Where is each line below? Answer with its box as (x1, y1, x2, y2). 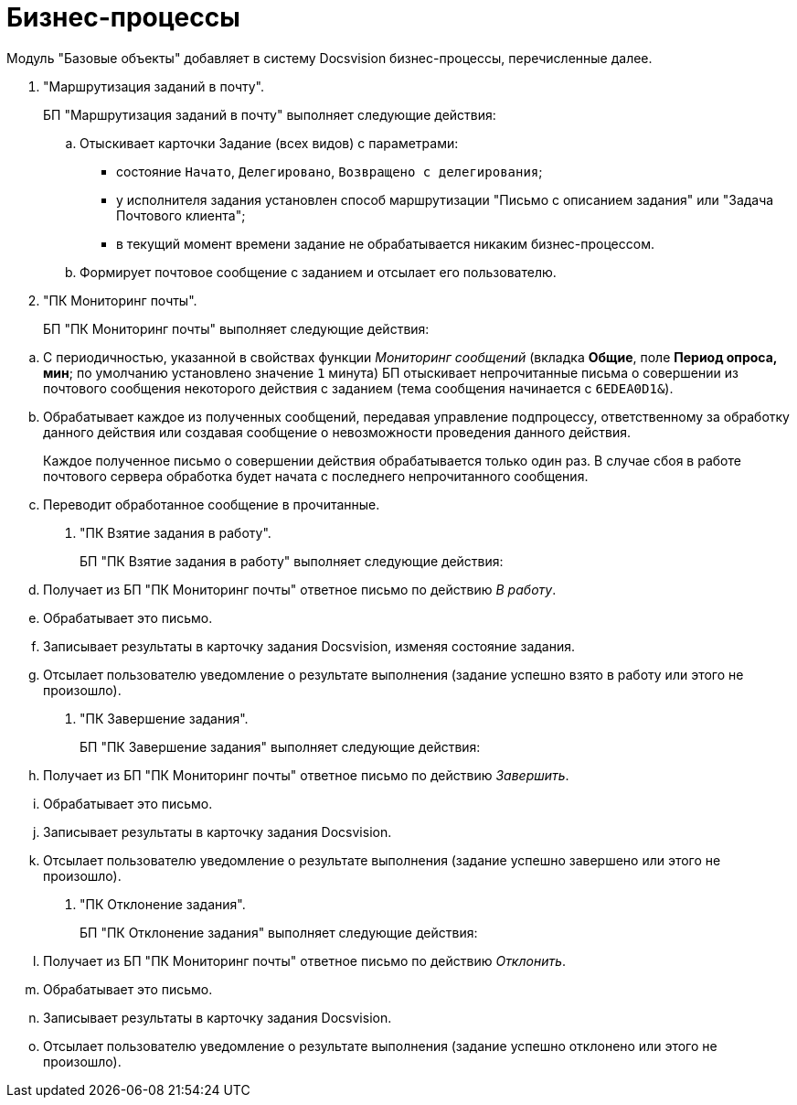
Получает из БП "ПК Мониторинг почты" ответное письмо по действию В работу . (43, 581, 557, 597)
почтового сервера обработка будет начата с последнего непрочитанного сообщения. (43, 467, 589, 484)
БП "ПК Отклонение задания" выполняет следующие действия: (80, 924, 478, 940)
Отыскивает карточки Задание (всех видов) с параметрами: (80, 134, 459, 151)
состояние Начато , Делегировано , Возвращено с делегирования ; (116, 163, 543, 179)
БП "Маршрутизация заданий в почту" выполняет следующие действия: (43, 106, 496, 123)
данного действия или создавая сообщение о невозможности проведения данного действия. (43, 424, 631, 440)
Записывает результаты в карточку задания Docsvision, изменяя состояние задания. (43, 638, 575, 654)
